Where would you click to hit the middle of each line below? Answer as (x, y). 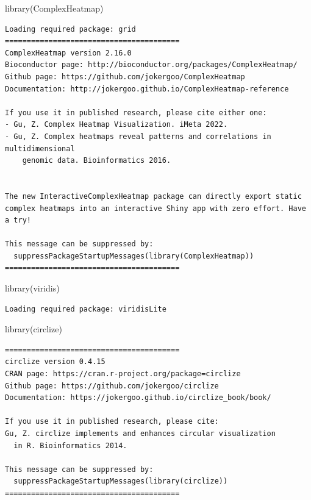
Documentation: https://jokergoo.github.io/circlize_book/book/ (138, 398)
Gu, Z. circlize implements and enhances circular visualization (140, 434)
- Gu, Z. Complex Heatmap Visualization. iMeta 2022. (116, 125)
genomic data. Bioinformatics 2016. (97, 161)
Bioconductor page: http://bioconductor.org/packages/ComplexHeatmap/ (151, 65)
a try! (18, 220)
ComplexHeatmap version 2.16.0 (68, 53)
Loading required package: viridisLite (86, 309)
